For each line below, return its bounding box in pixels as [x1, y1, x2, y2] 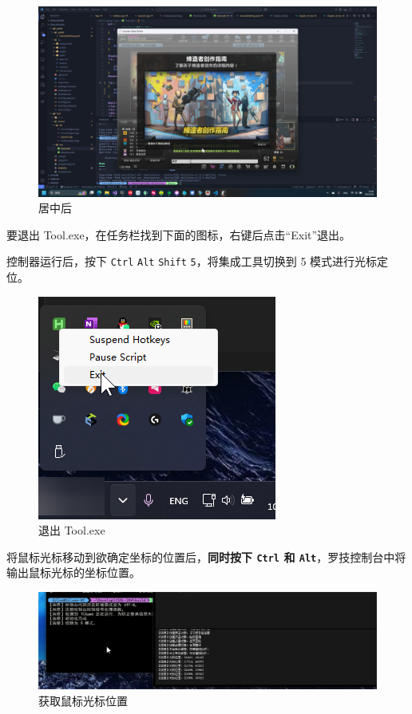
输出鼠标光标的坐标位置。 [6, 564, 141, 581]
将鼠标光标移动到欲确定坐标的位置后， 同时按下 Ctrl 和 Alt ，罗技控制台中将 [6, 548, 406, 565]
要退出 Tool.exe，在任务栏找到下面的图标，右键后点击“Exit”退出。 [6, 226, 351, 243]
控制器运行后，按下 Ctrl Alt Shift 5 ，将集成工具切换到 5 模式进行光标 [6, 253, 378, 270]
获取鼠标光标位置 [38, 692, 128, 708]
